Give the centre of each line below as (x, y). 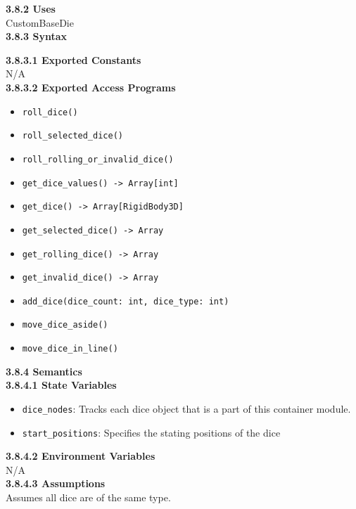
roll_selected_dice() (72, 136)
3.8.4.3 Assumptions (56, 483)
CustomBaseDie (40, 22)
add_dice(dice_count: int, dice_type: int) (126, 301)
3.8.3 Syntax (36, 36)
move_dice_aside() (65, 325)
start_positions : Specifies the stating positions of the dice (151, 432)
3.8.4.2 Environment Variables (81, 456)
